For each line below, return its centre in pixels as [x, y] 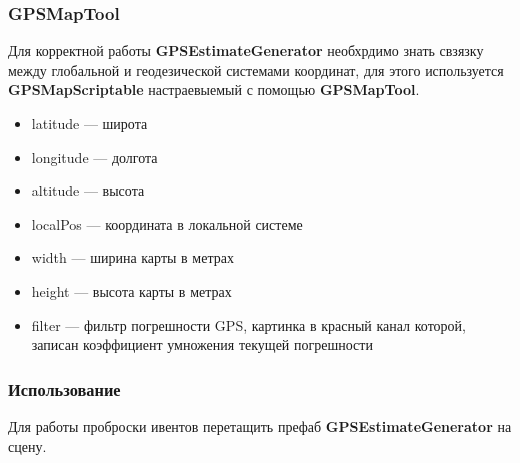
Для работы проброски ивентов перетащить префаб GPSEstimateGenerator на [260, 425]
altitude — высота [88, 190]
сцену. [27, 445]
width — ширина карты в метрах [132, 257]
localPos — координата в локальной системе [167, 223]
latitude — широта [89, 123]
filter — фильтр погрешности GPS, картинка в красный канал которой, [248, 324]
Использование [64, 388]
